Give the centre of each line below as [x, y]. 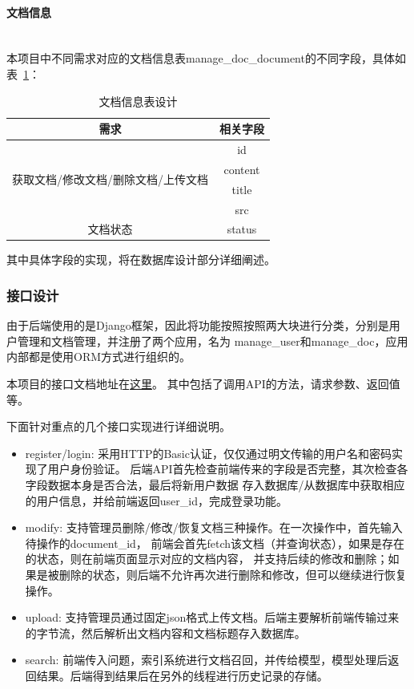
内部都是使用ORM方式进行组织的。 [99, 357]
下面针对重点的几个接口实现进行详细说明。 [119, 426]
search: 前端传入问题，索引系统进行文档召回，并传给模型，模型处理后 [207, 660]
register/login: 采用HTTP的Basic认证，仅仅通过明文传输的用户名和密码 [208, 453]
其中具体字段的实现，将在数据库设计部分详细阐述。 [141, 259]
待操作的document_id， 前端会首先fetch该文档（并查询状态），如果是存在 [215, 543]
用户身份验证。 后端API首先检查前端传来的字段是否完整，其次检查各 [228, 469]
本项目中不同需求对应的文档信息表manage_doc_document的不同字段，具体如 [206, 58]
